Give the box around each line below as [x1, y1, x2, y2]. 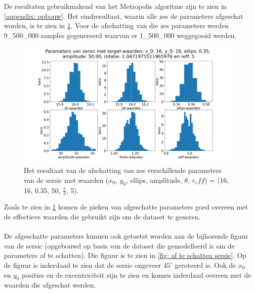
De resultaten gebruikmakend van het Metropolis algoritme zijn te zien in [4, 1, 227, 11]
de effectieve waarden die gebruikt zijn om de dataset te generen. [4, 211, 201, 221]
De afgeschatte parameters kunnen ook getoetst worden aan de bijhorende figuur [4, 231, 249, 241]
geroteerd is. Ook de [174, 259, 236, 270]
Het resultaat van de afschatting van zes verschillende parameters [24, 165, 222, 175]
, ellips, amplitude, [126, 174, 182, 185]
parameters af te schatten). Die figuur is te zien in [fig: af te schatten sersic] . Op [4, 250, 247, 260]
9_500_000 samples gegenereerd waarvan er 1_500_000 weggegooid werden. [4, 30, 237, 40]
